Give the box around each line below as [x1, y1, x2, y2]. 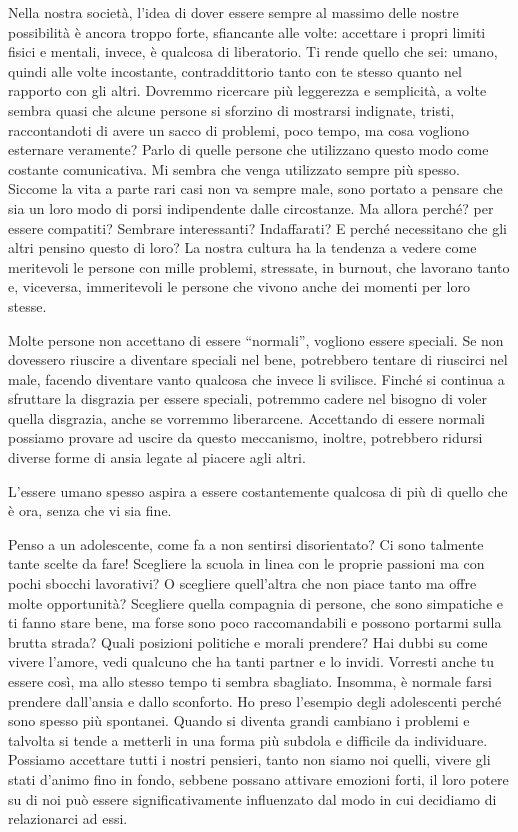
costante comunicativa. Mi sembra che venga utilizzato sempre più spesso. [8, 158, 460, 179]
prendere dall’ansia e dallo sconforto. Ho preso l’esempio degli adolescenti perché [8, 690, 502, 711]
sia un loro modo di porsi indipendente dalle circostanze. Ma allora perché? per [8, 197, 494, 218]
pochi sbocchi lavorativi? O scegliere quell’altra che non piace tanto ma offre [8, 573, 477, 594]
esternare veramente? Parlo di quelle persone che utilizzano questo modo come [8, 139, 489, 160]
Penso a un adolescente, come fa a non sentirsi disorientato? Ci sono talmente [8, 533, 484, 554]
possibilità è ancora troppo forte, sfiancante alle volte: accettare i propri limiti [8, 21, 486, 42]
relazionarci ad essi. [8, 808, 128, 829]
